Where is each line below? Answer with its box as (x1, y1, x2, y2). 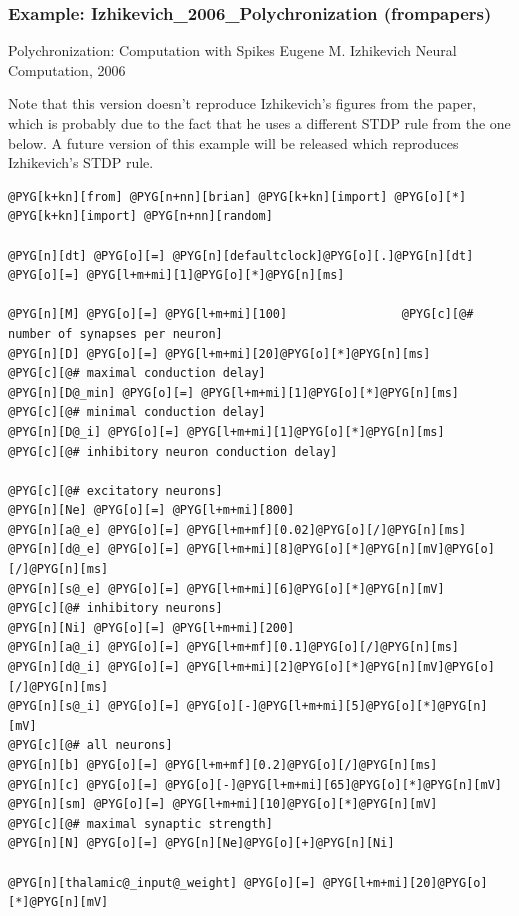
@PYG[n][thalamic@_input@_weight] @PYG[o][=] (8, 875, 316, 890)
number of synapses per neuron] (8, 326, 223, 341)
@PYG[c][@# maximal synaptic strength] (8, 816, 273, 831)
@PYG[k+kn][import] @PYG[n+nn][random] (8, 209, 273, 224)
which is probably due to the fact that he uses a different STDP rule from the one (8, 113, 511, 133)
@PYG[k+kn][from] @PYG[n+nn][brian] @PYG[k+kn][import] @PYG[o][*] (8, 189, 467, 204)
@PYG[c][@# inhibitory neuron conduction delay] (8, 444, 338, 459)
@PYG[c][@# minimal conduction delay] (8, 405, 266, 420)
